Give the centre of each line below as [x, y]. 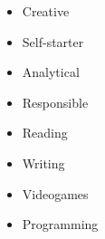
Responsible [55, 102]
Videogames [55, 193]
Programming [60, 224]
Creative [46, 11]
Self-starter [53, 41]
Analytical [51, 72]
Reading [45, 133]
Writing [43, 163]
